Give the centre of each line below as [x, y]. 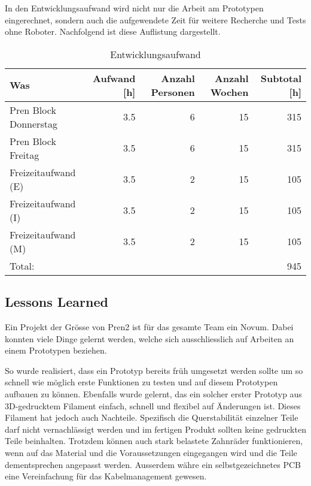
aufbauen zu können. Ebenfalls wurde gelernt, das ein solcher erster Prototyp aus [153, 393]
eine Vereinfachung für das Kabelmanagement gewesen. [106, 476]
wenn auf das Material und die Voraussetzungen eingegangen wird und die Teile [151, 452]
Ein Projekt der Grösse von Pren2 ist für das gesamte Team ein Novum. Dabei [149, 326]
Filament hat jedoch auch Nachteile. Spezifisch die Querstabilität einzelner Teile [152, 417]
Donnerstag [33, 123]
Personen [173, 92]
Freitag [25, 155]
